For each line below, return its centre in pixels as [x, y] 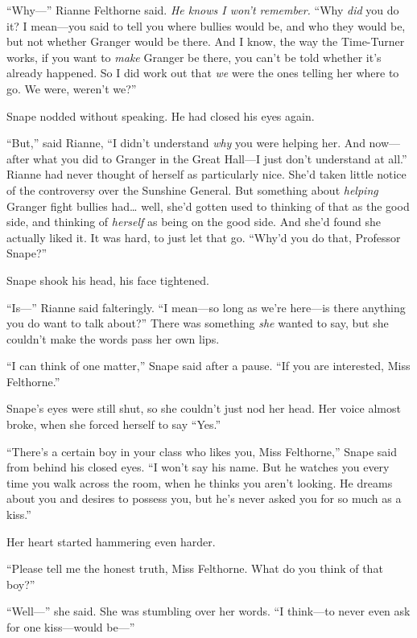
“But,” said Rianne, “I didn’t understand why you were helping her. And [186, 143]
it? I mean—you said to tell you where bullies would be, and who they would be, [206, 25]
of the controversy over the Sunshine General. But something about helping [192, 189]
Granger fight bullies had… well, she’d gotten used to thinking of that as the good [208, 206]
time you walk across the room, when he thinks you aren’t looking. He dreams [200, 482]
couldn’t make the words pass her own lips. [113, 338]
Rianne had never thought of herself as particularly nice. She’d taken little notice [206, 174]
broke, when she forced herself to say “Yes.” [114, 424]
